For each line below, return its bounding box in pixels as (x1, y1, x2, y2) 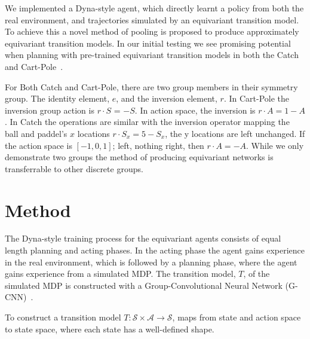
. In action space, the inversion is (134, 103, 256, 116)
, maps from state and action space (172, 311, 301, 323)
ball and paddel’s (5, 127, 67, 139)
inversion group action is (5, 103, 94, 116)
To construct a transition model (5, 311, 121, 323)
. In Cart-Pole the (223, 92, 290, 105)
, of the (243, 267, 270, 280)
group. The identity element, (5, 92, 110, 105)
